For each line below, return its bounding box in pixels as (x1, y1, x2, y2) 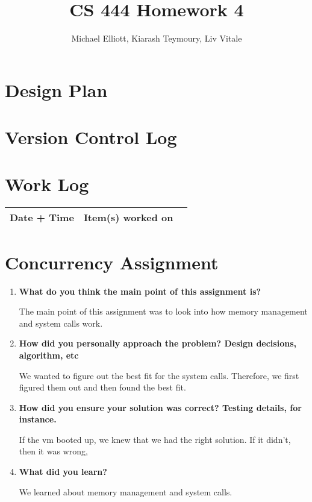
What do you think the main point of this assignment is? (19, 284, 261, 297)
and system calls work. (19, 316, 103, 329)
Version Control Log (5, 125, 177, 149)
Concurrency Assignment (5, 249, 219, 274)
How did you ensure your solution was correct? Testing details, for (19, 401, 302, 413)
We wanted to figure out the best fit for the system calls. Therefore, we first (19, 369, 299, 381)
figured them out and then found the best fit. (19, 381, 186, 394)
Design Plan (5, 77, 108, 102)
